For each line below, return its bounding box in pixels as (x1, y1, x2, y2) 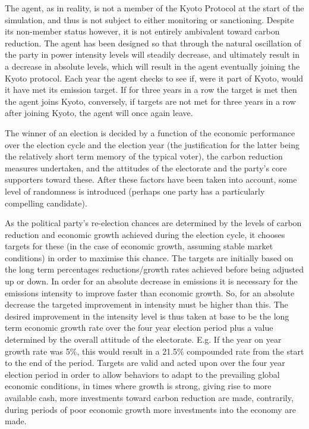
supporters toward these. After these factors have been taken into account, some (5, 173, 297, 186)
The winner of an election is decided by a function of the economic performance (5, 126, 295, 139)
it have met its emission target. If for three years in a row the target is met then (5, 83, 297, 96)
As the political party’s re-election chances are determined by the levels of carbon (5, 217, 302, 229)
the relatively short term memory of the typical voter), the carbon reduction (5, 150, 283, 162)
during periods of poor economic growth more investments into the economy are (5, 403, 297, 415)
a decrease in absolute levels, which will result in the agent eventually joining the (5, 60, 300, 72)
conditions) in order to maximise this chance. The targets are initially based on (5, 251, 294, 264)
